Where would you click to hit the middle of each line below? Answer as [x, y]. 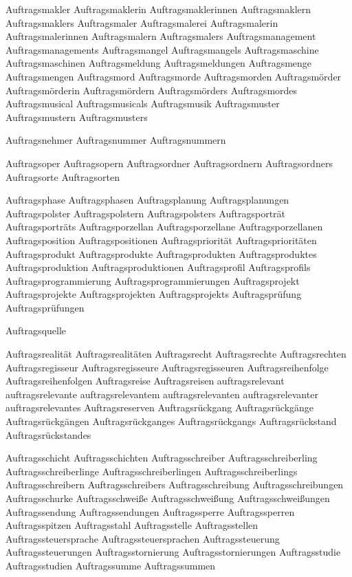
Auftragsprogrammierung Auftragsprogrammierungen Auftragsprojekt [153, 280]
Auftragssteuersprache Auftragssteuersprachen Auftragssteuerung [143, 538]
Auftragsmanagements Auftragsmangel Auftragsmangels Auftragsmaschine [162, 49]
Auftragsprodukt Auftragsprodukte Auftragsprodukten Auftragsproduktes [161, 253]
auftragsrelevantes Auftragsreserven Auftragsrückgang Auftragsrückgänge [160, 407]
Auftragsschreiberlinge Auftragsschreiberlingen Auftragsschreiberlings [152, 471]
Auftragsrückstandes [48, 434]
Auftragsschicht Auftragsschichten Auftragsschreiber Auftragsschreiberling [162, 458]
